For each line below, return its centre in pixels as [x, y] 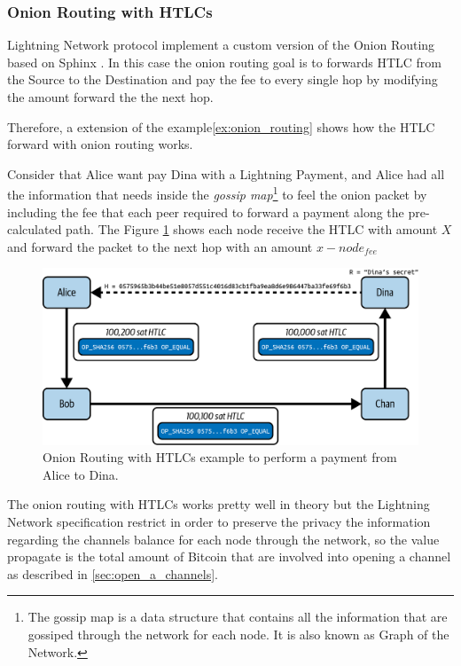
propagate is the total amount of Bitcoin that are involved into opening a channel [229, 556]
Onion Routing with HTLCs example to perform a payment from [220, 457]
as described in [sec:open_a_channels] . [113, 573]
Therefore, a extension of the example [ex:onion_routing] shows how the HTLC [221, 126]
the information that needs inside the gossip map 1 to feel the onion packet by [217, 193]
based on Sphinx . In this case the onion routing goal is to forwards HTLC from [224, 62]
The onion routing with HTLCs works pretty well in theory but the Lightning [219, 504]
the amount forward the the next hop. [110, 97]
